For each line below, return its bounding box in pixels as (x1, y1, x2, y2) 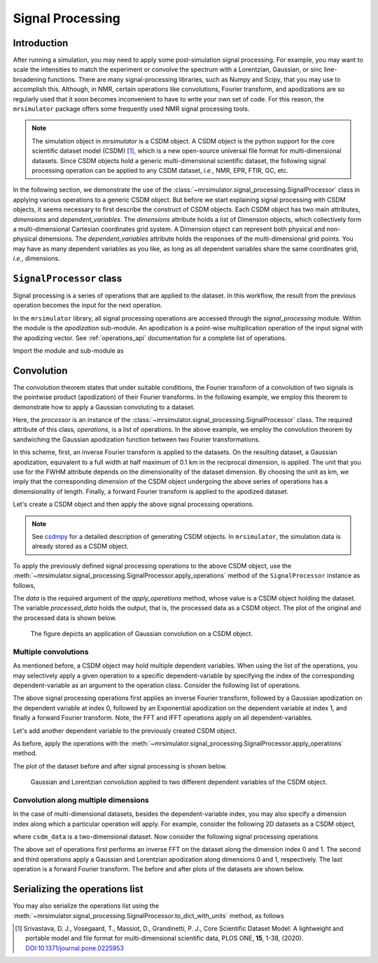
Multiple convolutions (13, 647, 89, 656)
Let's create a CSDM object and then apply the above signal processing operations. (13, 500, 255, 509)
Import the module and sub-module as (13, 346, 124, 355)
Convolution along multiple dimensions (13, 795, 150, 805)
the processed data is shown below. (13, 613, 117, 622)
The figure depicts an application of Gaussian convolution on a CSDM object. (30, 630, 253, 638)
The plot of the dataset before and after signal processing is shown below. (13, 761, 227, 770)
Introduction (13, 37, 69, 49)
